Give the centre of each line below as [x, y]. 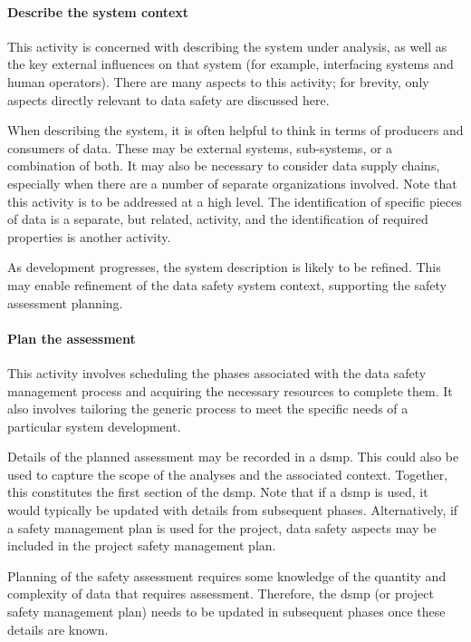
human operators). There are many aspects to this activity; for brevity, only [218, 81]
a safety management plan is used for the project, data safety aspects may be [222, 527]
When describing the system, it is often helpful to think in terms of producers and [235, 130]
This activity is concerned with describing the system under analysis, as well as [227, 46]
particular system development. [94, 426]
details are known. [58, 629]
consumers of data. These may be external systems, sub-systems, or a [200, 147]
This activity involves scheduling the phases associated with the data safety [217, 372]
